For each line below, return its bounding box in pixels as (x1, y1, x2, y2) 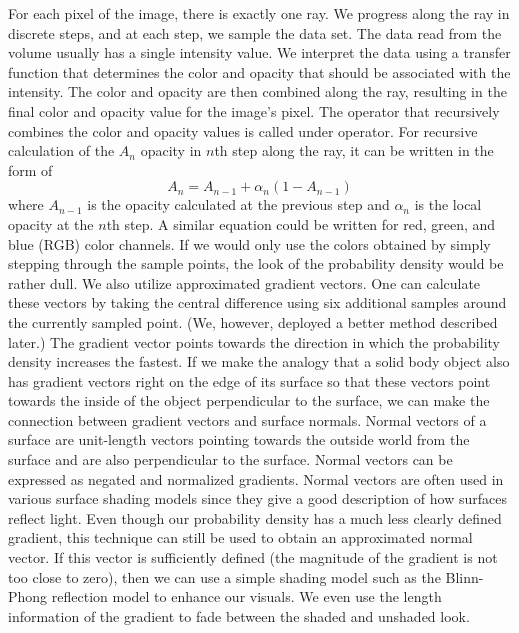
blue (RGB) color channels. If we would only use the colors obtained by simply (8, 233, 491, 254)
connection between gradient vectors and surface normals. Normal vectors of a (8, 409, 487, 430)
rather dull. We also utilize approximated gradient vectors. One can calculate (8, 272, 481, 293)
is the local (414, 194, 482, 215)
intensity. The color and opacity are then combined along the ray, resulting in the (8, 81, 507, 102)
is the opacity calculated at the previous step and (87, 194, 390, 215)
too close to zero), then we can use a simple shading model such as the (8, 566, 441, 587)
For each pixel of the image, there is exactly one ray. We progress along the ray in (8, 3, 510, 23)
